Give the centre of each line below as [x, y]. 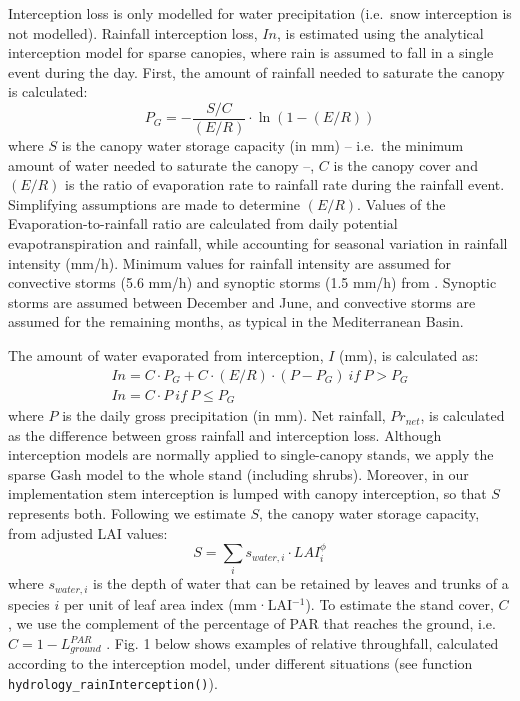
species [29, 603]
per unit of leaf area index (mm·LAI [178, 603]
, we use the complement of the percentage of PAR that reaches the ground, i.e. [252, 623]
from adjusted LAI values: [88, 532]
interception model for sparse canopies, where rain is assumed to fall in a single [251, 52]
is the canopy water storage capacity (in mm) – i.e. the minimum [262, 145]
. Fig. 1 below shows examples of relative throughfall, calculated [302, 643]
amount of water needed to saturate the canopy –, [161, 164]
